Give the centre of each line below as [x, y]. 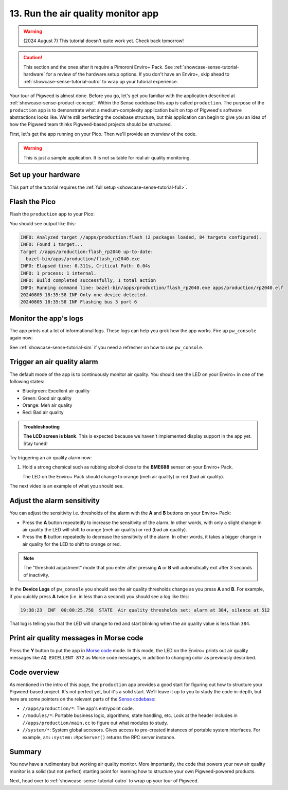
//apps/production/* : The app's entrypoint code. [78, 708]
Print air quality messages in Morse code [76, 638]
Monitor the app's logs [46, 318]
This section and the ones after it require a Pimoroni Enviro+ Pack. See [98, 67]
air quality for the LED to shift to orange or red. [72, 544]
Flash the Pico [33, 202]
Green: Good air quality [47, 398]
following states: [27, 381]
